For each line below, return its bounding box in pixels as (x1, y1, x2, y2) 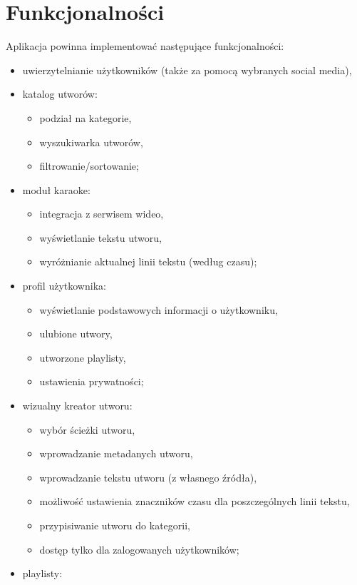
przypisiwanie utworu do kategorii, (39, 518, 190, 532)
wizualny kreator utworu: (22, 398, 133, 413)
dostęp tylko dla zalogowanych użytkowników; (39, 541, 239, 556)
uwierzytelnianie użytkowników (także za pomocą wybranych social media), (22, 62, 352, 77)
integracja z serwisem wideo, (39, 206, 164, 221)
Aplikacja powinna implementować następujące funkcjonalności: (6, 39, 284, 54)
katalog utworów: (22, 86, 98, 101)
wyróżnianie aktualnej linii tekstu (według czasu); (39, 254, 257, 269)
